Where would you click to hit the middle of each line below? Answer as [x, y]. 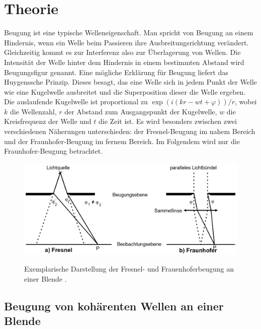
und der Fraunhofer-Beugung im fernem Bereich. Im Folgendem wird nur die [122, 141]
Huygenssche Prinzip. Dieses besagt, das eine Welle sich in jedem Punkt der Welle [130, 82]
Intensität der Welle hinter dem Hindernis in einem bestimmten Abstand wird [124, 62]
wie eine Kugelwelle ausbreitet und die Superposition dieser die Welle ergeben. [125, 91]
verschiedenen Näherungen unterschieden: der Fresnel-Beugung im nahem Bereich [130, 131]
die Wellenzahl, [33, 111]
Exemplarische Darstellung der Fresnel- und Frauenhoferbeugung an [129, 268]
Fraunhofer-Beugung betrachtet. [54, 151]
